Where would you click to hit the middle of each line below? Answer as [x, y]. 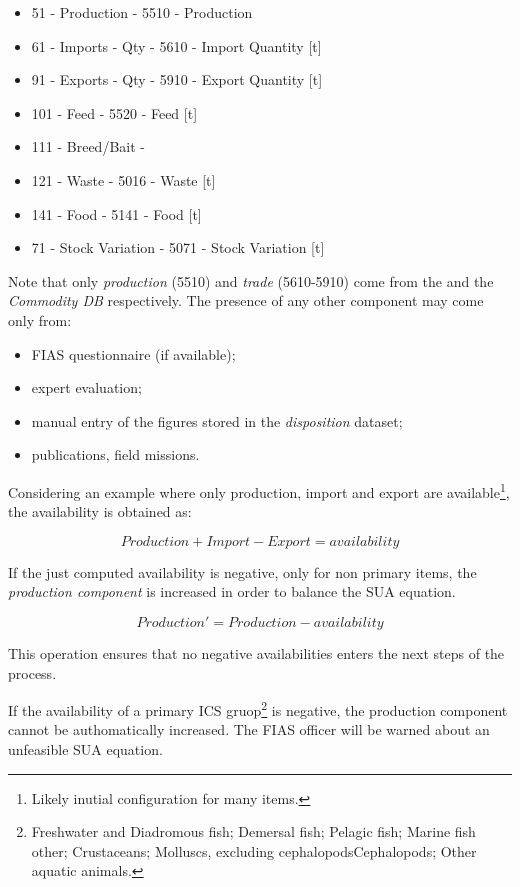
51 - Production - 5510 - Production [142, 12]
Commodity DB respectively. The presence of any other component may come [246, 300]
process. [32, 672]
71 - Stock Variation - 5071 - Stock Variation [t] [178, 247]
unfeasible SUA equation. [85, 748]
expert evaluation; [86, 387]
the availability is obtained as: [100, 511]
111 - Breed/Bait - [88, 146]
